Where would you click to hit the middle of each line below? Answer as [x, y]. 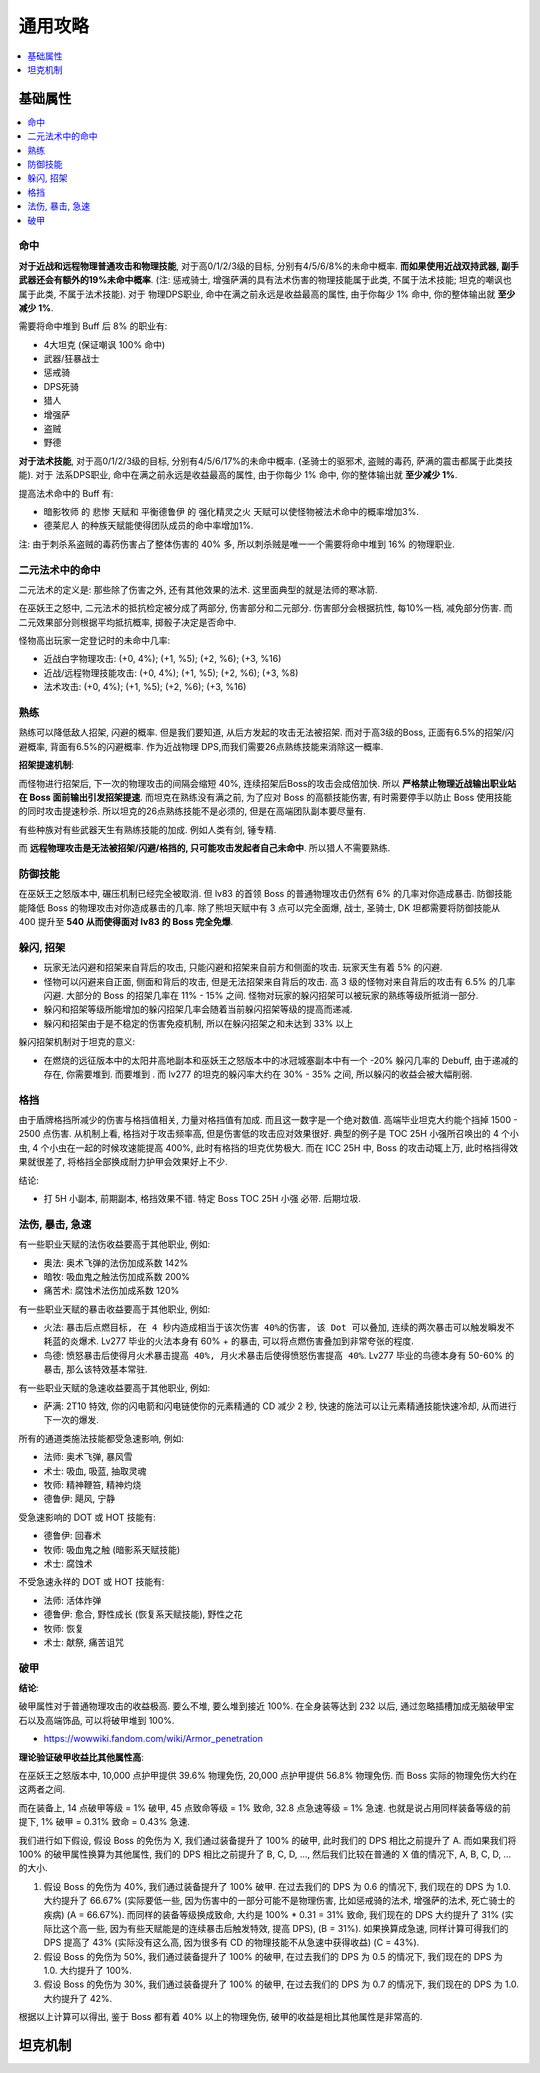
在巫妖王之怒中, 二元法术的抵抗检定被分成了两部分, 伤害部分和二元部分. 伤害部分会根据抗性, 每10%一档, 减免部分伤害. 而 [266, 608]
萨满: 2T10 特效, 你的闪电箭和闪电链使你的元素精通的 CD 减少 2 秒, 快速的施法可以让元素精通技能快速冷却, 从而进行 [280, 1406]
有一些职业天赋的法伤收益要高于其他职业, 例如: [114, 1244]
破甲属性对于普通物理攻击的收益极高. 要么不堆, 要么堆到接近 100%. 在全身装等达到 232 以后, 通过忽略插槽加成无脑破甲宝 [266, 1706]
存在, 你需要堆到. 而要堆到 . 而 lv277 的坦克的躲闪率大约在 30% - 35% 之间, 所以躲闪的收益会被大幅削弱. [258, 1074]
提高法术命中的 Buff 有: [66, 493]
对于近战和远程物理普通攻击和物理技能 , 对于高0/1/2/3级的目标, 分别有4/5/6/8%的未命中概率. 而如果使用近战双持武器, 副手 [268, 266]
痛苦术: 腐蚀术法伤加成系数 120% [111, 1291]
